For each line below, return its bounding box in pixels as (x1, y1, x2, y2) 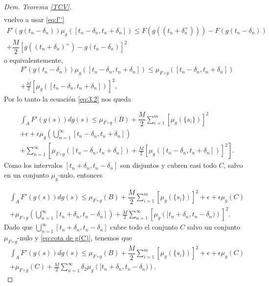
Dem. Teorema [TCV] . (4, 1, 72, 11)
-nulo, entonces (58, 169, 103, 180)
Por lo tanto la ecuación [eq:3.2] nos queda (4, 93, 132, 104)
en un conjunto (4, 169, 49, 180)
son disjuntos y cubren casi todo (120, 160, 217, 170)
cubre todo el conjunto (110, 222, 178, 232)
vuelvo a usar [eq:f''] (4, 14, 65, 25)
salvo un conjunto (187, 222, 240, 232)
